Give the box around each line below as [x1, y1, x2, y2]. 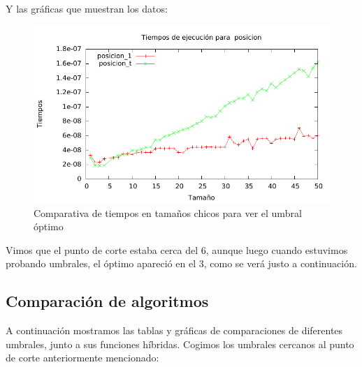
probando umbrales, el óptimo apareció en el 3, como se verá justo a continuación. [6, 256, 357, 271]
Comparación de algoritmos [6, 290, 209, 312]
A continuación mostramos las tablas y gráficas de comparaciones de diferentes [6, 323, 343, 338]
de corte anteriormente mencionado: [6, 350, 159, 365]
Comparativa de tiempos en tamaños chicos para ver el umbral [34, 205, 302, 220]
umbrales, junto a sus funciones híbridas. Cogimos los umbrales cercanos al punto [6, 336, 354, 351]
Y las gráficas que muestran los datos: [6, 1, 168, 15]
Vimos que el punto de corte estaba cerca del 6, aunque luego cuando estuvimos [6, 242, 348, 257]
